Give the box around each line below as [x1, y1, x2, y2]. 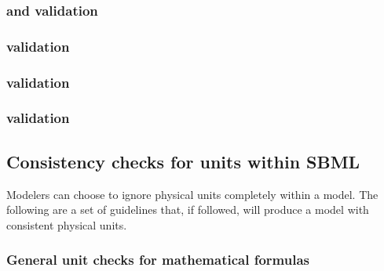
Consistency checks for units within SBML [6, 149, 360, 173]
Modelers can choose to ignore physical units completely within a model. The [6, 186, 379, 202]
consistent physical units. [6, 216, 127, 233]
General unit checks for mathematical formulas [6, 250, 309, 269]
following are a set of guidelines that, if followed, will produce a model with [6, 201, 369, 218]
